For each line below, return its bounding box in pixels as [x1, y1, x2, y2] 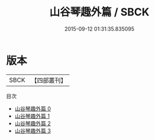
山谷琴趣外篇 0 [14, 105, 51, 112]
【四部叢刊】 [31, 76, 67, 84]
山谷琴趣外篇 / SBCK [49, 5, 150, 19]
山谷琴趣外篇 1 [14, 112, 50, 119]
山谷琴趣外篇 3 [14, 127, 51, 134]
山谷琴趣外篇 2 [14, 119, 51, 127]
